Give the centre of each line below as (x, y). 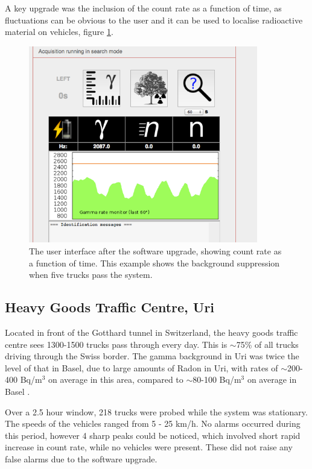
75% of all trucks (267, 344)
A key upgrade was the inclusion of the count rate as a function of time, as (143, 8)
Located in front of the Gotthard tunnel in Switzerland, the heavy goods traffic (151, 332)
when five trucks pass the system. (91, 275)
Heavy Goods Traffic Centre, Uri (110, 307)
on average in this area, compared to (116, 379)
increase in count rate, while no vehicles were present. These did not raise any (149, 447)
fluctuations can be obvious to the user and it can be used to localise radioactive (154, 20)
